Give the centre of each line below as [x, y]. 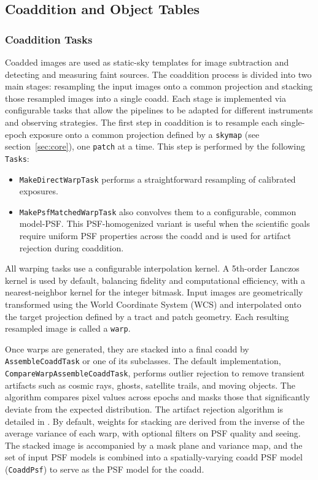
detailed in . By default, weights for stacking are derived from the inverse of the [155, 421]
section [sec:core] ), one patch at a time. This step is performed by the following [155, 146]
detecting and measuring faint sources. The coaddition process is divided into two [158, 74]
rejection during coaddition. [72, 247]
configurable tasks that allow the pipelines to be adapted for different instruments [159, 110]
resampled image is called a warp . [68, 328]
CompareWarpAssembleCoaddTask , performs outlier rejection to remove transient [155, 373]
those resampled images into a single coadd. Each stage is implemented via [145, 98]
